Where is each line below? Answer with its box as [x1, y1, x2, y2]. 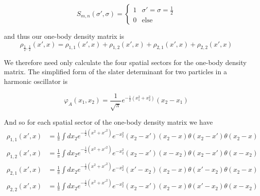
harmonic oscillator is [4, 76, 68, 86]
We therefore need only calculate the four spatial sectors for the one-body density [4, 57, 247, 67]
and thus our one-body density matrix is [4, 31, 124, 41]
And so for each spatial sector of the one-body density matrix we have [4, 117, 213, 127]
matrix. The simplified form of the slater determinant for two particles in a [4, 66, 227, 77]
